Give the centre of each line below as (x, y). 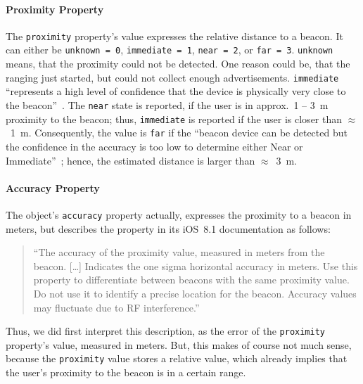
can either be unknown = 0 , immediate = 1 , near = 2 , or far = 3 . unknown (170, 50)
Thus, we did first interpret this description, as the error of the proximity (165, 331)
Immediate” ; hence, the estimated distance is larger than (130, 160)
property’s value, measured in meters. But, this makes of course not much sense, (179, 344)
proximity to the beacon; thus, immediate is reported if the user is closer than (174, 119)
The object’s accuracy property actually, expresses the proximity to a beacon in (179, 214)
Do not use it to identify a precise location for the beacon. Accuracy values (195, 293)
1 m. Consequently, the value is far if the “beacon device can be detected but (179, 133)
